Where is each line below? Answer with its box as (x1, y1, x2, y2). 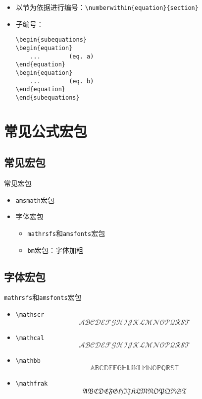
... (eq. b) (30, 77, 94, 85)
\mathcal (15, 334, 45, 342)
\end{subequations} (15, 94, 80, 101)
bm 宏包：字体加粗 (27, 244, 83, 255)
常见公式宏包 (4, 120, 88, 141)
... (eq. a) (30, 53, 94, 60)
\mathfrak (15, 380, 48, 388)
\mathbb (15, 357, 41, 365)
